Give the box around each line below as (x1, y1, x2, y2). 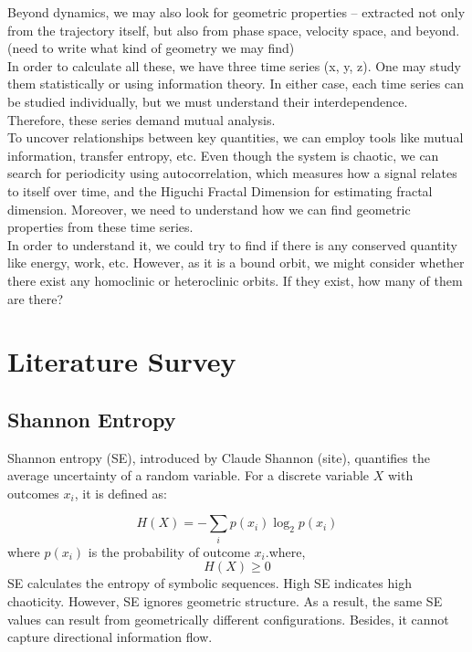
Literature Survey (7, 342, 236, 380)
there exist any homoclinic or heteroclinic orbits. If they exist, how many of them (7, 270, 463, 289)
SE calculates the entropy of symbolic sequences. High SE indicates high (7, 573, 412, 593)
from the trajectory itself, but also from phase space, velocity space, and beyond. (7, 20, 460, 39)
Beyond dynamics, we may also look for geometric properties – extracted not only (7, 3, 466, 21)
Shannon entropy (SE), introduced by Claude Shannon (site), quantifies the (7, 447, 430, 467)
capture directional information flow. (7, 627, 213, 647)
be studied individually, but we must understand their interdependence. (7, 91, 408, 110)
